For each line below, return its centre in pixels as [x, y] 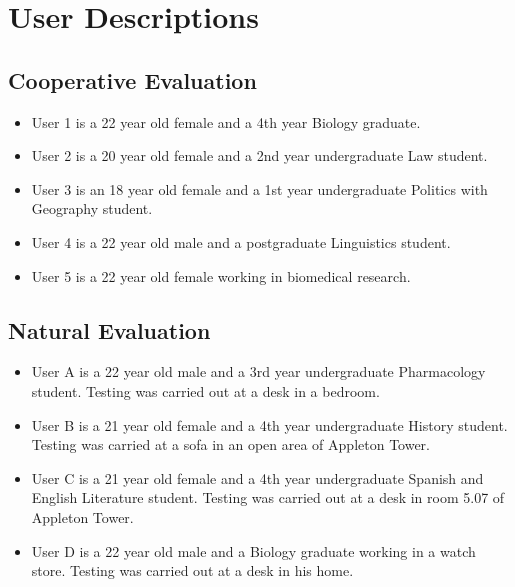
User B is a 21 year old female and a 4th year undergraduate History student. [269, 424]
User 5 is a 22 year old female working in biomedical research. [221, 275]
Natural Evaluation [109, 329]
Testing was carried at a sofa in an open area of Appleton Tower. [230, 444]
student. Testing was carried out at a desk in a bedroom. [205, 390]
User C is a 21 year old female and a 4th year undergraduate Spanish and [257, 477]
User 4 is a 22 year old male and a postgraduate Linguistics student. [241, 241]
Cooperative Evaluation [132, 79]
